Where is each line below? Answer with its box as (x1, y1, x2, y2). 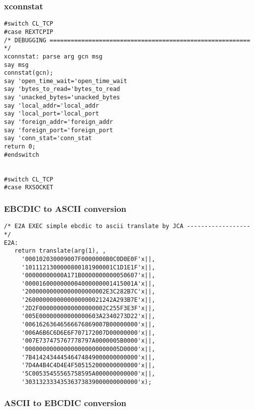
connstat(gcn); (4, 69, 54, 77)
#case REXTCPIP (4, 28, 54, 35)
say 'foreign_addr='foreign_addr (4, 118, 113, 126)
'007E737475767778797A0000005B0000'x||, (21, 337, 155, 345)
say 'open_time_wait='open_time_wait (4, 77, 127, 85)
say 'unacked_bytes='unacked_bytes (4, 94, 120, 101)
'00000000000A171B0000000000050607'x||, (21, 272, 155, 279)
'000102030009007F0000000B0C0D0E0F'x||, (21, 255, 155, 263)
